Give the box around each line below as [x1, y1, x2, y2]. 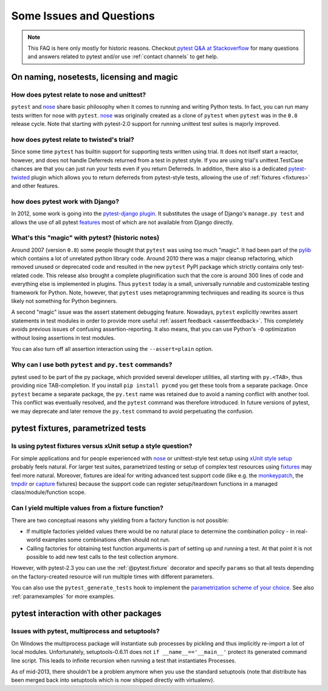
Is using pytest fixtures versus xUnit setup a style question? [11, 442, 193, 450]
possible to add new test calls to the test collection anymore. [26, 554, 179, 561]
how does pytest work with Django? [11, 197, 120, 206]
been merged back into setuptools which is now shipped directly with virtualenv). [11, 676, 215, 684]
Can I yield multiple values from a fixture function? [11, 504, 164, 512]
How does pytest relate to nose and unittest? [11, 91, 146, 99]
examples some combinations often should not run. [41, 536, 171, 544]
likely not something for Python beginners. [11, 297, 118, 304]
